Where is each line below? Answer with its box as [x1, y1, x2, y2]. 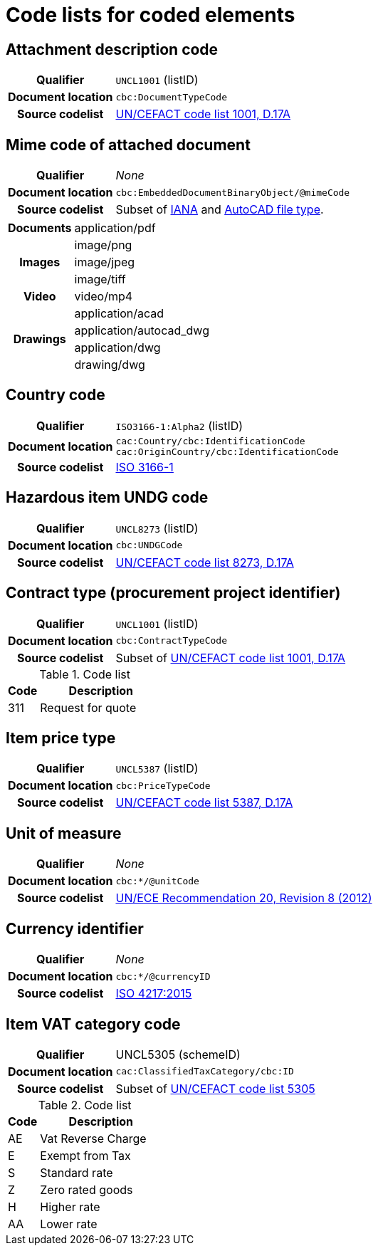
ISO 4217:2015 [115, 986, 192, 1001]
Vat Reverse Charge [40, 1131, 147, 1146]
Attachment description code [6, 40, 219, 58]
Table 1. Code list [39, 666, 130, 681]
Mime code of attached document [6, 135, 251, 154]
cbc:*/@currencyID [115, 970, 211, 982]
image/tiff [74, 272, 126, 287]
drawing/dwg [74, 357, 145, 372]
